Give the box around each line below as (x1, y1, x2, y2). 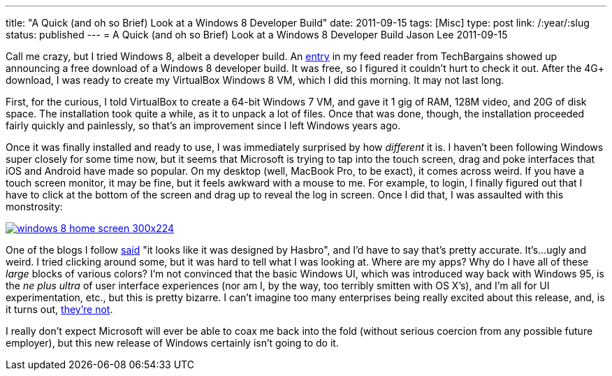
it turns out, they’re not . (6, 303, 113, 315)
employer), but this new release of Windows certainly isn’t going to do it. (6, 337, 339, 349)
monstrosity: (6, 201, 63, 212)
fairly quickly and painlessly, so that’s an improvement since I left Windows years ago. (6, 120, 401, 131)
